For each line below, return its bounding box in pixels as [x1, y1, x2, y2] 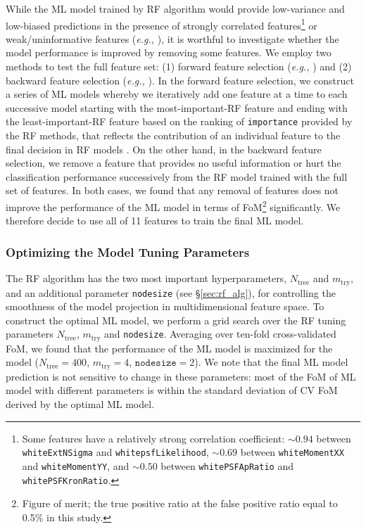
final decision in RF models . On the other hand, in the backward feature [6, 141, 322, 156]
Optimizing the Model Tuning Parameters [6, 243, 250, 260]
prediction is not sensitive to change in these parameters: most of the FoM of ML [6, 369, 356, 383]
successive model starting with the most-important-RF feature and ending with [6, 100, 348, 115]
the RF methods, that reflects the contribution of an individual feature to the [6, 128, 341, 143]
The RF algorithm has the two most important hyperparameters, [6, 271, 287, 286]
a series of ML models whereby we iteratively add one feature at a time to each [6, 87, 348, 101]
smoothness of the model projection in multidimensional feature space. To [6, 299, 324, 314]
